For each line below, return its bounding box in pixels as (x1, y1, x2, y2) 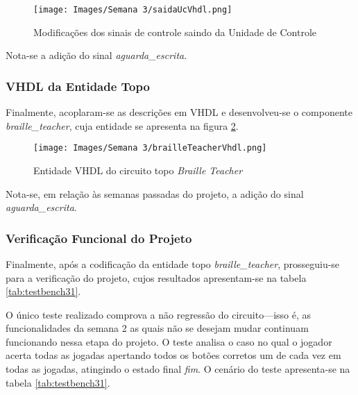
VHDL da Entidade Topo (6, 77, 150, 94)
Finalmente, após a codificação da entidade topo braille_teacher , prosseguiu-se (6, 256, 340, 271)
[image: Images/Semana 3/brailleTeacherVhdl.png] (33, 143, 267, 153)
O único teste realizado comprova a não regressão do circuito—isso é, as (6, 307, 312, 321)
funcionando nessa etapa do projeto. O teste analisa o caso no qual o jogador (6, 334, 332, 348)
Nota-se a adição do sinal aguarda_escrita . (6, 48, 187, 62)
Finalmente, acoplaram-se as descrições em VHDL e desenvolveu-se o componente (6, 105, 352, 119)
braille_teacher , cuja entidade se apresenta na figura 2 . (6, 118, 239, 133)
